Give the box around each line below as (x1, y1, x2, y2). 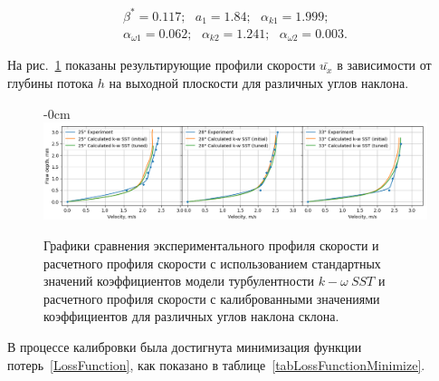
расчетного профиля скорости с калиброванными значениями (43, 288, 380, 308)
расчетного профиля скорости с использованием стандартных (43, 253, 381, 272)
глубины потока (7, 73, 94, 93)
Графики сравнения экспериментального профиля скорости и (43, 236, 379, 255)
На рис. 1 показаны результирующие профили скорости (7, 55, 316, 74)
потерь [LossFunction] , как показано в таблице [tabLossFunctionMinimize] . (7, 355, 425, 374)
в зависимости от (337, 55, 432, 74)
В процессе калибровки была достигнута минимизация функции (7, 337, 362, 357)
